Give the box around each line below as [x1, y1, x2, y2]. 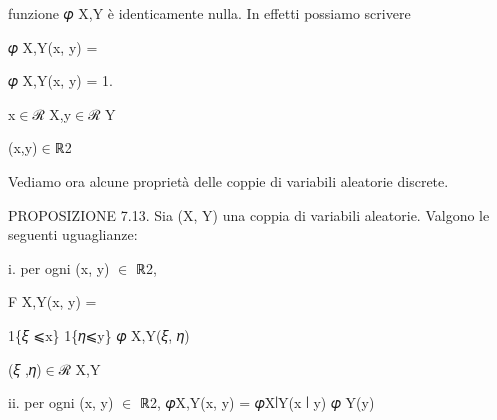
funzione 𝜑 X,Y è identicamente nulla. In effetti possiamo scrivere [8, 3, 411, 23]
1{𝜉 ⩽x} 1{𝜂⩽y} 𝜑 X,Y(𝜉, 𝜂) [8, 324, 190, 345]
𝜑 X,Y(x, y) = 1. [8, 70, 113, 91]
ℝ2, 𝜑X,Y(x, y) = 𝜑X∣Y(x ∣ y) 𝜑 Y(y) [139, 392, 375, 413]
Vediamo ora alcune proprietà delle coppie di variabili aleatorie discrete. [8, 170, 449, 191]
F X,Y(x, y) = [8, 291, 97, 312]
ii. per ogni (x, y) [8, 392, 114, 413]
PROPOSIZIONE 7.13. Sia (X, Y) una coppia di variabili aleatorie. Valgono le [8, 204, 490, 225]
